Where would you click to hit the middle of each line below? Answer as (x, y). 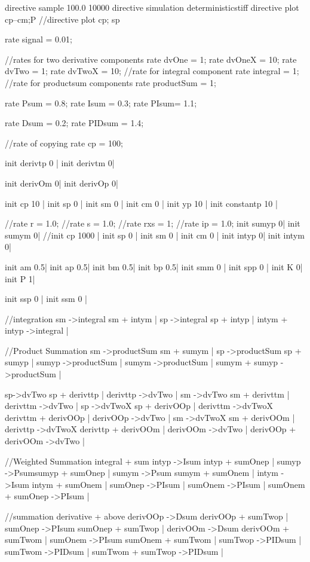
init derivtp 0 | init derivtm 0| (60, 163)
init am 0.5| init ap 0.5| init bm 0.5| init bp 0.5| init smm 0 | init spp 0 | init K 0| (154, 266)
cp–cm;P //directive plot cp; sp (62, 19)
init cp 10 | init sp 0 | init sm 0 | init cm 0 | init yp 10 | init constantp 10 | (141, 203)
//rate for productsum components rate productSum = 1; (111, 82)
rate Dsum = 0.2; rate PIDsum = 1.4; (74, 123)
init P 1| (20, 278)
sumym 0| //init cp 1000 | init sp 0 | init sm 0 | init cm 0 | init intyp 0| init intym (155, 235)
